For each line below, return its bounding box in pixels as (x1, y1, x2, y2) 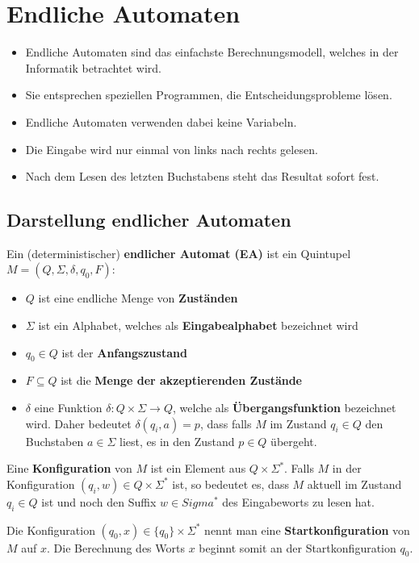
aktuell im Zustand (307, 475, 402, 492)
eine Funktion (34, 399, 103, 416)
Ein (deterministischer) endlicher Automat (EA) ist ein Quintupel (6, 244, 351, 261)
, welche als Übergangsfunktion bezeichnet (173, 399, 396, 416)
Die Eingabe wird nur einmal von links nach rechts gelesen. (25, 140, 318, 157)
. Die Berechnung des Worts (47, 539, 185, 556)
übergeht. (270, 432, 317, 449)
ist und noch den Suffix (41, 493, 157, 510)
